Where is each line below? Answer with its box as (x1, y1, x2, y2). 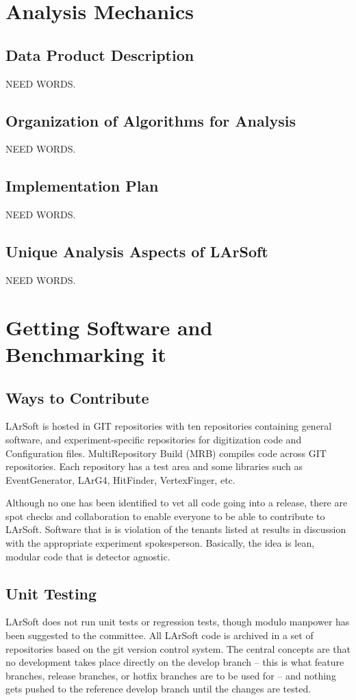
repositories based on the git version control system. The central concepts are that (5, 641, 351, 656)
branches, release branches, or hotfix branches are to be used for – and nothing (5, 668, 336, 682)
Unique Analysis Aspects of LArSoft (5, 241, 268, 262)
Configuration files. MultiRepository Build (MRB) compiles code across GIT (5, 445, 327, 460)
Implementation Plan (5, 175, 159, 196)
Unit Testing (5, 582, 97, 604)
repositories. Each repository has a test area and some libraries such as (5, 459, 303, 474)
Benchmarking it (5, 339, 166, 367)
